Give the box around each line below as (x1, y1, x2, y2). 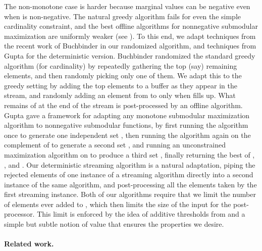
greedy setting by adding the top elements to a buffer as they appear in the (4, 80, 237, 90)
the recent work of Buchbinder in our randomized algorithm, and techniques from (4, 40, 256, 51)
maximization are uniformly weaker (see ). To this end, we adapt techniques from (4, 30, 256, 41)
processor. (4, 209, 35, 219)
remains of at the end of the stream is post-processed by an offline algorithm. (4, 99, 243, 110)
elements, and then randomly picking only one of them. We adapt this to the (4, 70, 242, 81)
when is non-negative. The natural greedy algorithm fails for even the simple (4, 11, 241, 21)
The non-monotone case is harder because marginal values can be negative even (4, 1, 250, 11)
